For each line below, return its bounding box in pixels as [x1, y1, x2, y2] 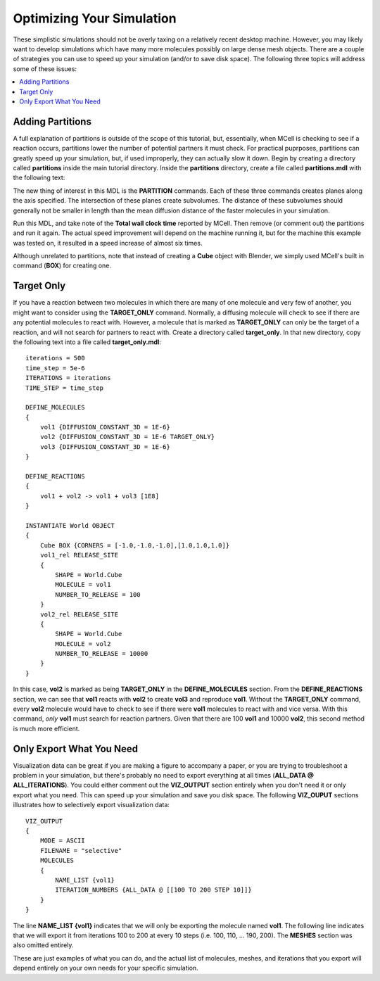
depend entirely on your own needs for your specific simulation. [13, 964, 198, 973]
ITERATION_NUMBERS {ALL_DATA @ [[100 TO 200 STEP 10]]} [55, 886, 253, 894]
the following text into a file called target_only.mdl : [13, 338, 162, 346]
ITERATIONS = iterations [25, 374, 111, 382]
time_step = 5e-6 [25, 364, 85, 372]
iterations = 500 [25, 354, 85, 362]
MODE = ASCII [39, 837, 85, 844]
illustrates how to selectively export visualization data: [13, 801, 170, 809]
